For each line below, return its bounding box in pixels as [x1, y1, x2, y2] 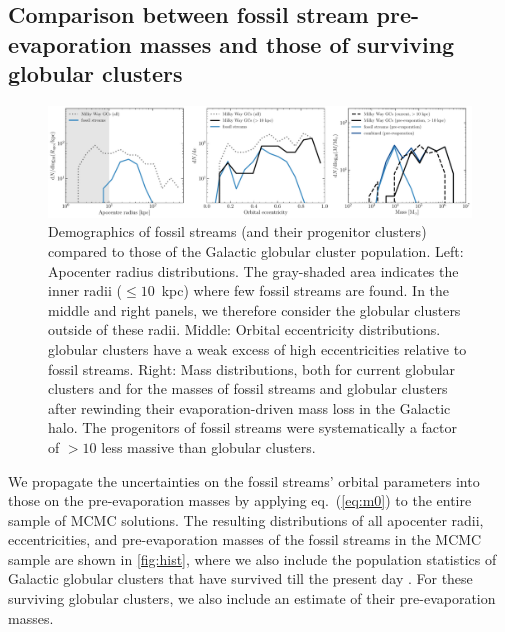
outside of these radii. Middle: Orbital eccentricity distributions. [48, 319, 441, 340]
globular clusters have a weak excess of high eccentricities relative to [48, 338, 467, 359]
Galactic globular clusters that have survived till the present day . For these [8, 568, 473, 589]
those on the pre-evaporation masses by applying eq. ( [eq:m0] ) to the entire [8, 490, 472, 511]
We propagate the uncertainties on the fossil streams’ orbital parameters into [8, 470, 480, 491]
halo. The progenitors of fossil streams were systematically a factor [48, 417, 458, 438]
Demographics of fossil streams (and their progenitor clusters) [48, 221, 427, 242]
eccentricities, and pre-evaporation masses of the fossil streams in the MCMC [8, 529, 482, 550]
